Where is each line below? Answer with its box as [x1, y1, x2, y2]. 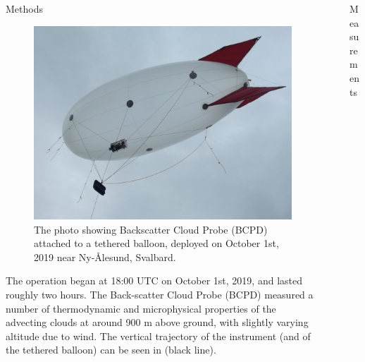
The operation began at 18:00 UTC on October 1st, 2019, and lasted [6, 273, 303, 288]
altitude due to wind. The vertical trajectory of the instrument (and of [6, 328, 311, 343]
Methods [6, 1, 43, 16]
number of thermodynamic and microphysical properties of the [6, 301, 276, 315]
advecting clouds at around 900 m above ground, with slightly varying [6, 315, 309, 330]
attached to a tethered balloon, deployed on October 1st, [34, 236, 279, 251]
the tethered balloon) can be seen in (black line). [6, 342, 216, 357]
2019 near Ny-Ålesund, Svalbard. [34, 249, 176, 264]
